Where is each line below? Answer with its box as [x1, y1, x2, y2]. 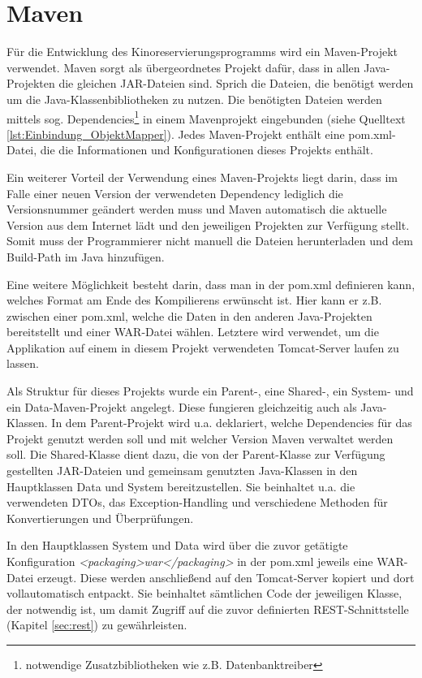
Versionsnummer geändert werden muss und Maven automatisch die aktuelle [6, 201, 387, 218]
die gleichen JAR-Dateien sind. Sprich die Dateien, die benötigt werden [58, 75, 414, 92]
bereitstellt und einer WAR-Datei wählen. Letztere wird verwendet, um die [6, 323, 379, 340]
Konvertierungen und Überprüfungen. [6, 509, 194, 526]
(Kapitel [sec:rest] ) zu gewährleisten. [6, 616, 187, 633]
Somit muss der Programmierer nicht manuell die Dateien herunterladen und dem [6, 232, 413, 249]
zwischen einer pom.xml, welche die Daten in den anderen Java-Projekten [6, 307, 372, 324]
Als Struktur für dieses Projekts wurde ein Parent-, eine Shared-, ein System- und [6, 382, 414, 399]
